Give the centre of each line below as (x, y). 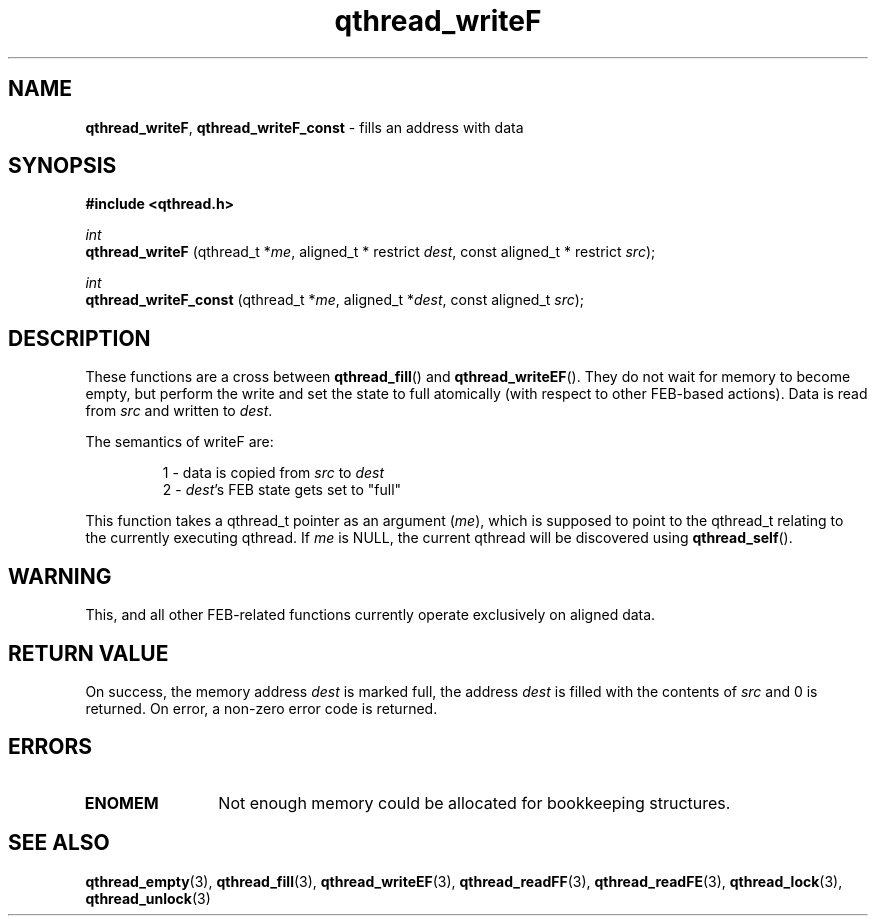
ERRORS (50, 747)
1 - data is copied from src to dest (273, 473)
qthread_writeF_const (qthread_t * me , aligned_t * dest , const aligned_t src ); (335, 300)
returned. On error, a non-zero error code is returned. (261, 708)
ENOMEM (121, 802)
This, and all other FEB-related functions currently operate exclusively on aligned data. (370, 615)
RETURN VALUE (88, 653)
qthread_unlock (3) (148, 898)
